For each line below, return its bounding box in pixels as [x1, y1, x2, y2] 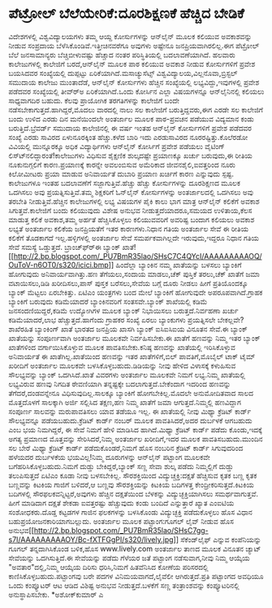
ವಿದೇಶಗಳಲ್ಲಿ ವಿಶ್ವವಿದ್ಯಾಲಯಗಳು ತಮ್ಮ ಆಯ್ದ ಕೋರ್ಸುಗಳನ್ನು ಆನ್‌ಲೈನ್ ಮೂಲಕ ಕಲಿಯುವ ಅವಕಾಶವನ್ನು [8, 31, 253, 41]
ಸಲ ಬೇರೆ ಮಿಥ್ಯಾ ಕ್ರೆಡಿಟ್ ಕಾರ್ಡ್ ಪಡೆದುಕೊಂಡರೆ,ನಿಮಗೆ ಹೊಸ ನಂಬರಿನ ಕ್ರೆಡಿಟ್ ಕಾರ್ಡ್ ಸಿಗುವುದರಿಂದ [8, 443, 244, 453]
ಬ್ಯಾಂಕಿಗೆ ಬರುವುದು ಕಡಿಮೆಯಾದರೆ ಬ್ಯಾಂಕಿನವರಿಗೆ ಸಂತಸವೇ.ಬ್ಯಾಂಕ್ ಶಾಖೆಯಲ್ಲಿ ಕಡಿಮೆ [8, 296, 208, 306]
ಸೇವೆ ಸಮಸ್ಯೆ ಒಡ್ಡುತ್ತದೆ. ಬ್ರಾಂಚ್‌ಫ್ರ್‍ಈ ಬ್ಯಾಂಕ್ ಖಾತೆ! [8, 242, 136, 252]
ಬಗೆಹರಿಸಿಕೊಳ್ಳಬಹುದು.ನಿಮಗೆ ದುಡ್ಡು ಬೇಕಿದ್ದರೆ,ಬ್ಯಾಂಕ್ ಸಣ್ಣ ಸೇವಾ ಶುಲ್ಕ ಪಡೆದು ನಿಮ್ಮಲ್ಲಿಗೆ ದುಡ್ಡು [8, 461, 234, 471]
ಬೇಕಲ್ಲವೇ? [217, 314, 244, 325]
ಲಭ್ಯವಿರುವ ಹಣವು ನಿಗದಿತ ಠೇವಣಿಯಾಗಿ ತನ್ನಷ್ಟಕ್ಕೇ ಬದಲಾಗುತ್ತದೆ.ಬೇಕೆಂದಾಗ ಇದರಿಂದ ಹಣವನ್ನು [8, 378, 231, 388]
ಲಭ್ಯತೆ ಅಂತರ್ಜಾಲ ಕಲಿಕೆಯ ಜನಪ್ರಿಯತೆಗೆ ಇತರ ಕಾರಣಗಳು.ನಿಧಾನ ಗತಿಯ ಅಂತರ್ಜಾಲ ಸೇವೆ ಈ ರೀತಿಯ [8, 224, 249, 234]
